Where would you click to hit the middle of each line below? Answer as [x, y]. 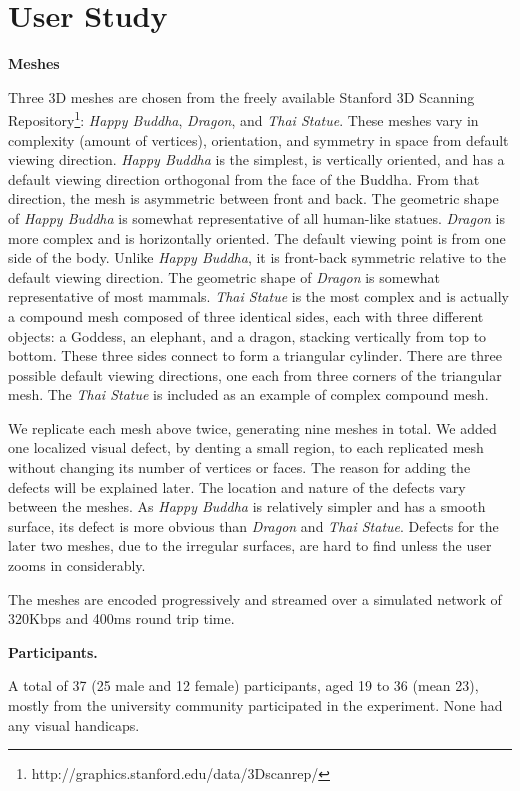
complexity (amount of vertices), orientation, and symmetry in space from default [258, 139]
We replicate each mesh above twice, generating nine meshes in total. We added [252, 427]
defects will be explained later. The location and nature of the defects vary [237, 486]
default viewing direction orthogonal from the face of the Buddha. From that [244, 178]
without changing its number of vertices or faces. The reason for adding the [239, 467]
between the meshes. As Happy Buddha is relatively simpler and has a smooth [247, 506]
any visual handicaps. [74, 724]
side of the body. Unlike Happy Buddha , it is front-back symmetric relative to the [257, 257]
